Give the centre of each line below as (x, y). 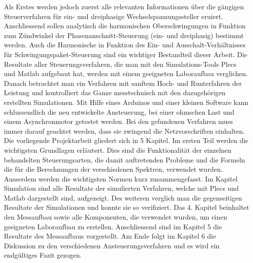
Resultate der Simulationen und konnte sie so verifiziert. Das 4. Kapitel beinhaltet (127, 207)
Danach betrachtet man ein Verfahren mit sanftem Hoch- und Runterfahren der (123, 83)
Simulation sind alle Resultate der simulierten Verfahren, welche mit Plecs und (121, 188)
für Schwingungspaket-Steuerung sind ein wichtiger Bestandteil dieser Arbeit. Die (126, 54)
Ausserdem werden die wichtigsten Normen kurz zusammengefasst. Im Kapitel (121, 178)
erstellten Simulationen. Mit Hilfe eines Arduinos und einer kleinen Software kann (126, 102)
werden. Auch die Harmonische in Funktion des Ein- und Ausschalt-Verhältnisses (125, 45)
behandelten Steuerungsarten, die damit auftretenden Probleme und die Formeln (125, 159)
